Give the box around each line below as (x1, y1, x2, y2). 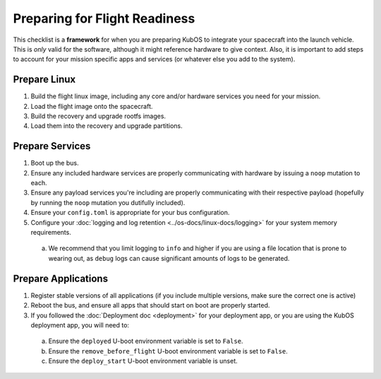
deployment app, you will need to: (30, 320, 130, 329)
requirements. (30, 228, 72, 237)
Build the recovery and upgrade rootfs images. (30, 112, 166, 120)
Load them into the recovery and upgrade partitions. (30, 122, 183, 130)
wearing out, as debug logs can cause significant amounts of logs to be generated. (48, 254, 290, 262)
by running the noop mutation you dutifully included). (30, 198, 186, 206)
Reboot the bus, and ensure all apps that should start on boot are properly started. (30, 301, 270, 310)
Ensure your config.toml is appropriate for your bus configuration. (30, 209, 230, 217)
